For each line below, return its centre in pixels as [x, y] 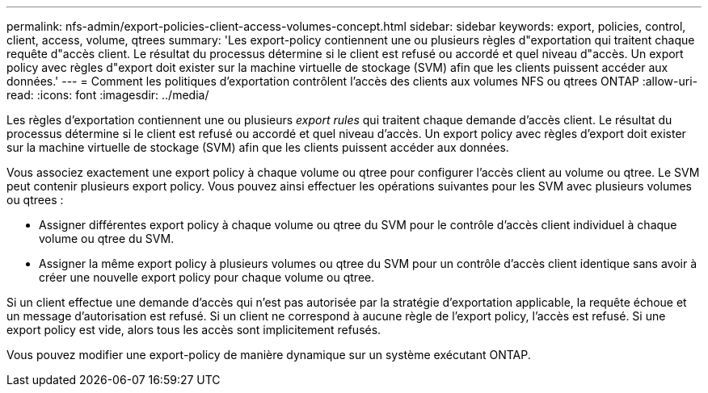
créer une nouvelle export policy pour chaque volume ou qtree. [207, 277]
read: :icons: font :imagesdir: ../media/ [108, 95]
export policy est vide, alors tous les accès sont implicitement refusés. [194, 330]
